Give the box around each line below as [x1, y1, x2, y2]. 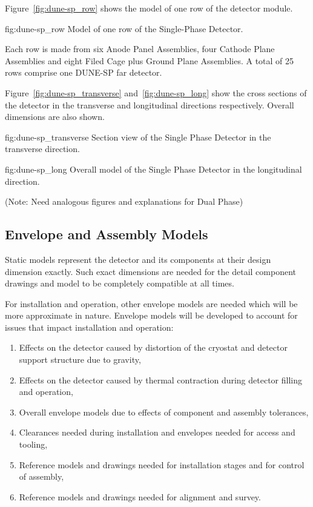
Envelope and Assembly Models [5, 225, 208, 244]
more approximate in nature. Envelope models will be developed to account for [5, 309, 298, 322]
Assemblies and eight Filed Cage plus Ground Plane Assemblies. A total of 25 [5, 54, 294, 67]
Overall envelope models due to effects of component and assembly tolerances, [19, 405, 309, 418]
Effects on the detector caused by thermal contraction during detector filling [19, 373, 303, 386]
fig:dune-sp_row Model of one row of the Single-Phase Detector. [5, 22, 243, 35]
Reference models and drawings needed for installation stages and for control [19, 458, 305, 471]
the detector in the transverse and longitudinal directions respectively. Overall [5, 98, 294, 111]
